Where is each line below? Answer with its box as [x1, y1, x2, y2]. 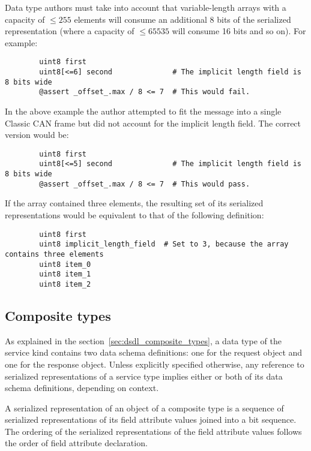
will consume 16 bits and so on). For [172, 25, 306, 37]
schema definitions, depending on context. [5, 381, 159, 394]
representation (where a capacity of [5, 25, 134, 37]
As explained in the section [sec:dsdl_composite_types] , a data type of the [5, 334, 282, 347]
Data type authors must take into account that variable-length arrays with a [5, 1, 286, 13]
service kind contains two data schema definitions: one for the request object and [5, 346, 303, 359]
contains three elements [5, 249, 104, 258]
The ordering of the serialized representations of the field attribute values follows [5, 425, 302, 437]
